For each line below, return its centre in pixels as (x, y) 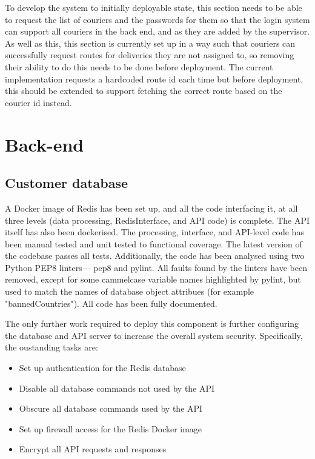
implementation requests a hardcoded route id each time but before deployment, (154, 79)
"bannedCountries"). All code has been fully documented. (111, 303)
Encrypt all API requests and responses (93, 449)
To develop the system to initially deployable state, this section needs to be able (154, 7)
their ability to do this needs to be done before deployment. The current (139, 66)
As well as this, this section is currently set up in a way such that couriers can (150, 43)
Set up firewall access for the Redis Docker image (111, 428)
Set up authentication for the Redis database (102, 368)
